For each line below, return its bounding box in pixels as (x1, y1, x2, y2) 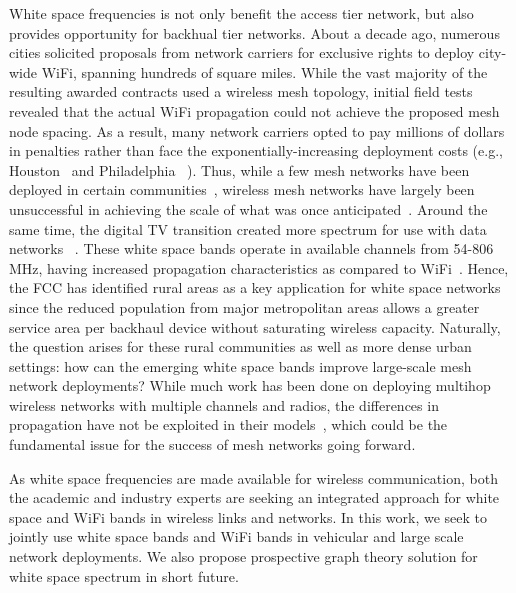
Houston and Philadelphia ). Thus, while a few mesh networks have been (9, 159, 470, 180)
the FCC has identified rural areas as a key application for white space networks (9, 277, 501, 298)
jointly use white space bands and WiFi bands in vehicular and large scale (9, 526, 464, 547)
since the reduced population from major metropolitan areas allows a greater (9, 296, 480, 317)
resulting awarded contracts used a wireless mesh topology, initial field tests (9, 81, 473, 102)
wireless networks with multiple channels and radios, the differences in (9, 394, 439, 415)
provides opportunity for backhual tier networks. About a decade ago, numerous (9, 22, 500, 43)
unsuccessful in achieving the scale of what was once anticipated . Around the (9, 198, 488, 219)
